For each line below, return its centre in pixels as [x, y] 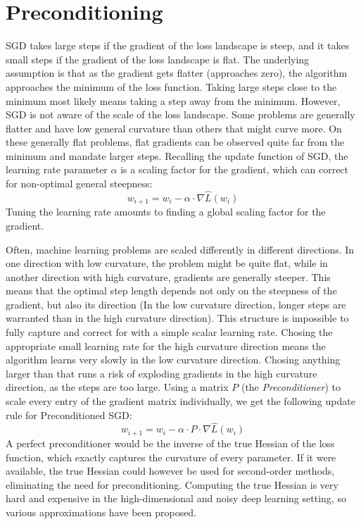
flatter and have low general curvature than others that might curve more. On [174, 128]
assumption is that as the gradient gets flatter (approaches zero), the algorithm [177, 73]
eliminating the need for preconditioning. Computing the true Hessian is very [172, 484]
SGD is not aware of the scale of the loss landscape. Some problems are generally [180, 114]
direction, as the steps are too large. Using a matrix [117, 387]
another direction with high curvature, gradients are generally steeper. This [168, 276]
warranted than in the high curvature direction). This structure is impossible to [177, 318]
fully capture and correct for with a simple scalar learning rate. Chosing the [169, 332]
